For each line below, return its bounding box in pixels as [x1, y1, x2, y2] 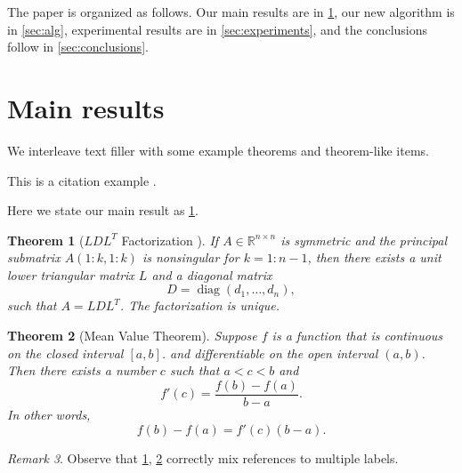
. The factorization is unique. [119, 296, 280, 315]
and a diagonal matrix [151, 265, 272, 284]
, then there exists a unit [307, 248, 442, 267]
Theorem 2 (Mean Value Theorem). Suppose [7, 326, 257, 345]
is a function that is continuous [272, 326, 443, 345]
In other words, [7, 405, 91, 423]
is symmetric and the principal [280, 230, 448, 249]
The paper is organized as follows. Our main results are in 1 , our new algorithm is [7, 3, 455, 20]
